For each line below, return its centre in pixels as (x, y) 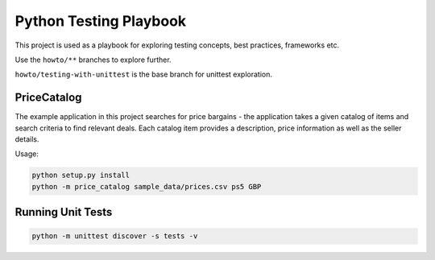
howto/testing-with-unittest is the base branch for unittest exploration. (144, 74)
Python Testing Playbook (101, 21)
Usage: (27, 154)
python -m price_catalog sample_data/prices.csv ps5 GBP (147, 186)
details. (27, 139)
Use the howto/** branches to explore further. (93, 60)
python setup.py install (81, 175)
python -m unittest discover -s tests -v (115, 236)
